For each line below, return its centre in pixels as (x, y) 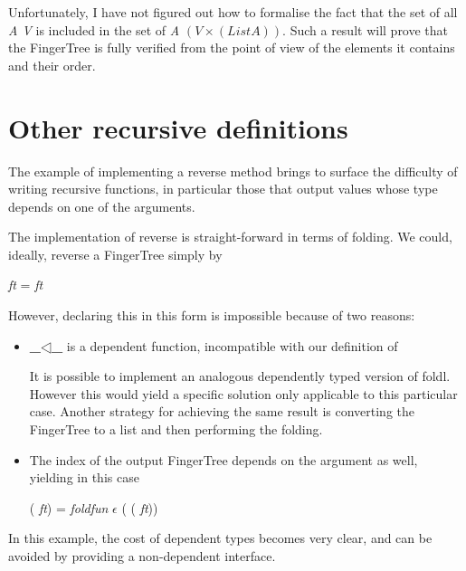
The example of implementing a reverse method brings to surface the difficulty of (233, 171)
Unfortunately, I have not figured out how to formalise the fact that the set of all (233, 12)
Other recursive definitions (178, 127)
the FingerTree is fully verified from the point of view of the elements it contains (232, 48)
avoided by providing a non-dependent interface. (142, 556)
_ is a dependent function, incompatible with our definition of (224, 345)
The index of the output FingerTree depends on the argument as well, (223, 459)
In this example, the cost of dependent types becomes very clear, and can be (220, 538)
